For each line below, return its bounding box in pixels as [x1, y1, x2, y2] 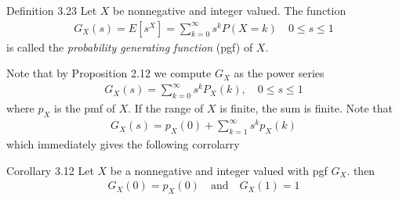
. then [346, 162, 375, 178]
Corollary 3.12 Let [6, 162, 94, 178]
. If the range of [128, 100, 204, 116]
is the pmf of [54, 100, 115, 116]
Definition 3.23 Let [6, 2, 97, 18]
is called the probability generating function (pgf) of [6, 38, 253, 55]
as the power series [234, 65, 325, 81]
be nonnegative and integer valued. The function [113, 2, 346, 18]
